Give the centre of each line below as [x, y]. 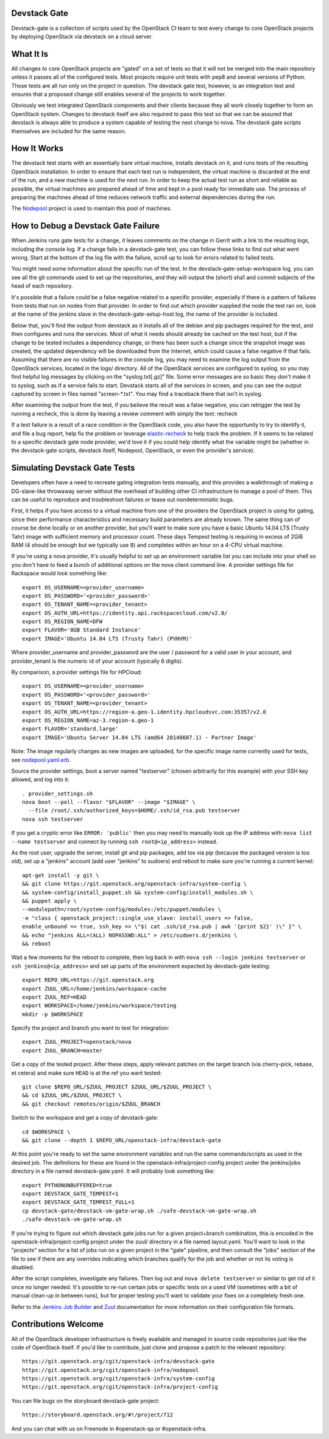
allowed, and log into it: [41, 779]
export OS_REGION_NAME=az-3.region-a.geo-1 [88, 720]
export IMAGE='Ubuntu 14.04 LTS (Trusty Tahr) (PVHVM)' [107, 639]
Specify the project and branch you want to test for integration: [90, 1028]
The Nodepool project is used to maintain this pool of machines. [92, 208]
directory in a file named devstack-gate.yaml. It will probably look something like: [113, 1171]
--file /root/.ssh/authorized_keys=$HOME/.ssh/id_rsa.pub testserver [134, 811]
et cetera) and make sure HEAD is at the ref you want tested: [87, 1073]
